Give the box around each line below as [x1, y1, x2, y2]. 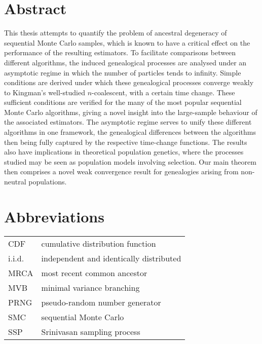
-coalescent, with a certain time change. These [92, 87, 235, 97]
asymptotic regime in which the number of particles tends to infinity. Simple [4, 67, 241, 78]
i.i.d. [8, 252, 24, 264]
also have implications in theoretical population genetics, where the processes [4, 146, 244, 157]
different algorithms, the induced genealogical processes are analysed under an [4, 57, 247, 67]
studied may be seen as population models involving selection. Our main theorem [4, 156, 256, 167]
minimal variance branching [41, 281, 140, 293]
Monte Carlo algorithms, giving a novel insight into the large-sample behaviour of [4, 106, 257, 117]
